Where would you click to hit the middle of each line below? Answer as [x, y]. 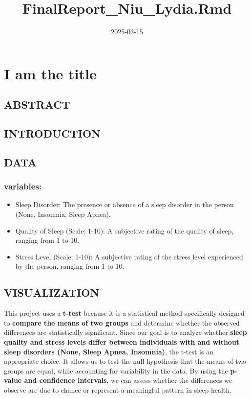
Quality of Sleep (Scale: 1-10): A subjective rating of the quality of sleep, [125, 230]
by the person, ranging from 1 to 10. [70, 266]
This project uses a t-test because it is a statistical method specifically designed [124, 313]
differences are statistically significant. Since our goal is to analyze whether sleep [125, 332]
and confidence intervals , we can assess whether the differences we [128, 380]
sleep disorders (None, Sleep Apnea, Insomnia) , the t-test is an [109, 351]
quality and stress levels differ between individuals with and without [122, 342]
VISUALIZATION [52, 293]
